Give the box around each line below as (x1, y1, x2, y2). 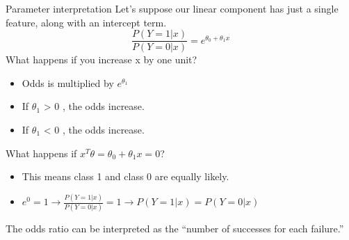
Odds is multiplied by (22, 75, 114, 90)
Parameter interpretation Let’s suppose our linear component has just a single (6, 1, 339, 15)
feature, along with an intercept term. (6, 15, 167, 29)
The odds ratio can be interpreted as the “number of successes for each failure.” (6, 221, 344, 236)
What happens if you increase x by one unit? (6, 52, 197, 67)
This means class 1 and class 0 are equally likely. (22, 169, 229, 184)
